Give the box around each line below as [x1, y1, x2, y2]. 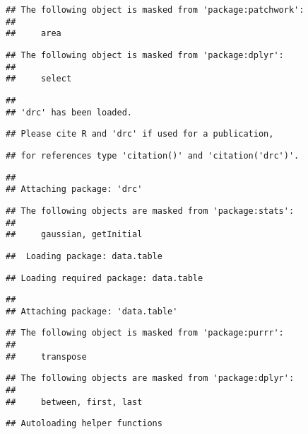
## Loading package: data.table [6, 251, 162, 261]
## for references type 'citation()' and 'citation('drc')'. [6, 150, 300, 161]
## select [6, 74, 72, 84]
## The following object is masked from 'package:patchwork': [6, 5, 304, 15]
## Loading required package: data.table [6, 273, 203, 283]
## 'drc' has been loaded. [6, 107, 132, 118]
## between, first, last [6, 396, 143, 407]
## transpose [6, 351, 87, 362]
